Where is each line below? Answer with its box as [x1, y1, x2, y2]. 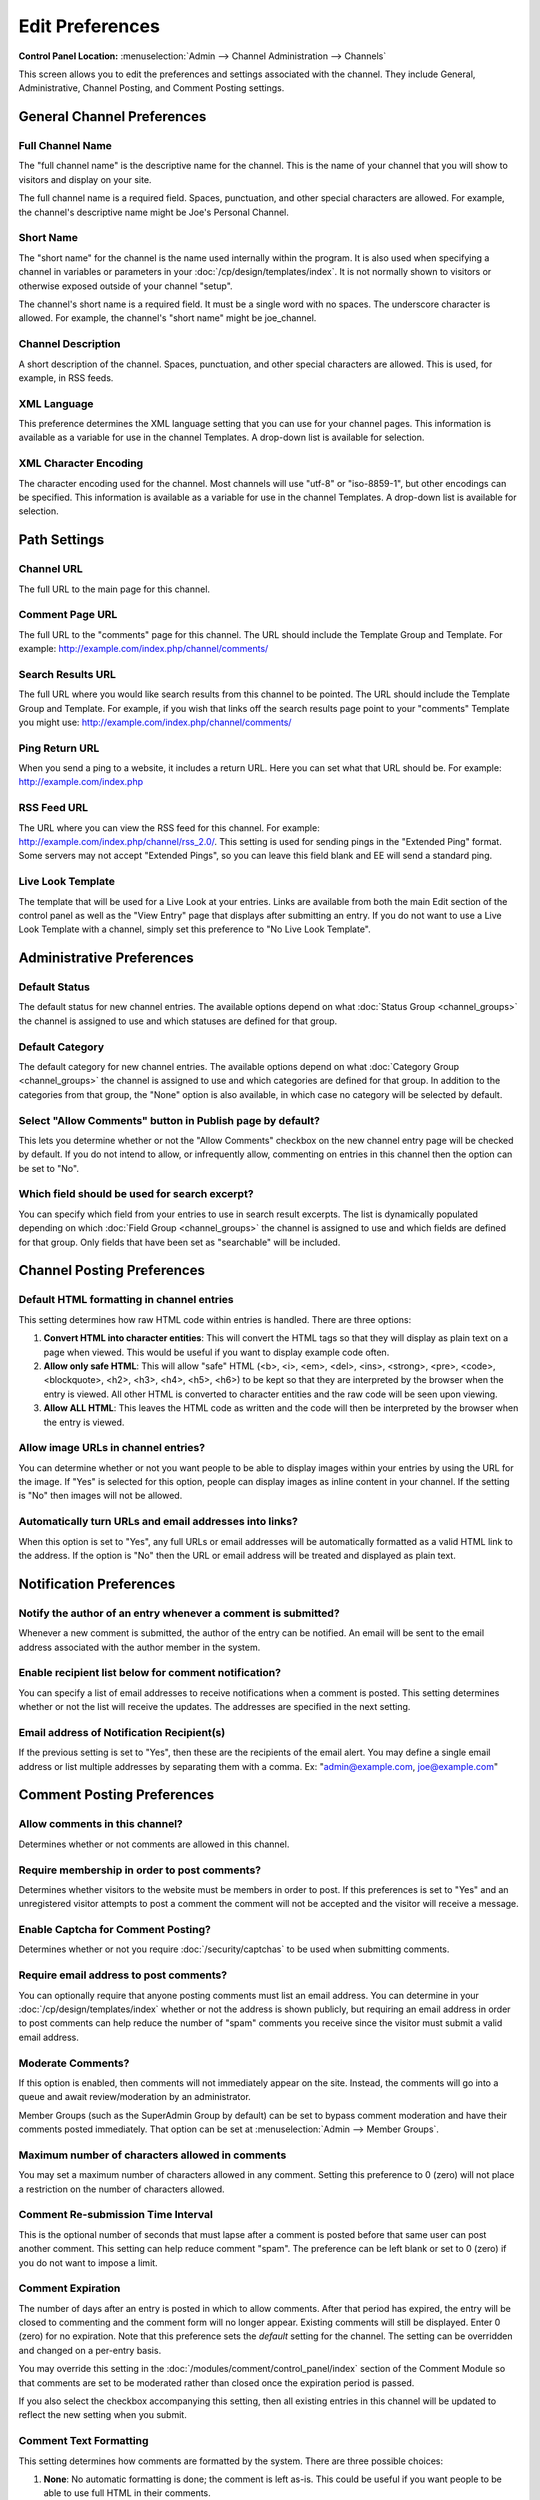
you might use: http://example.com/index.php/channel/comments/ [18, 716, 292, 728]
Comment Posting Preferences [18, 1786, 215, 1804]
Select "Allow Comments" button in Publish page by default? [18, 1113, 320, 1127]
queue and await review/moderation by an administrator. [18, 2091, 252, 2103]
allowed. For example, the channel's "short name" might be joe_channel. [18, 312, 317, 324]
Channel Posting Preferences [18, 1262, 205, 1279]
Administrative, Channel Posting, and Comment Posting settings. [18, 82, 285, 94]
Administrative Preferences [18, 950, 194, 967]
